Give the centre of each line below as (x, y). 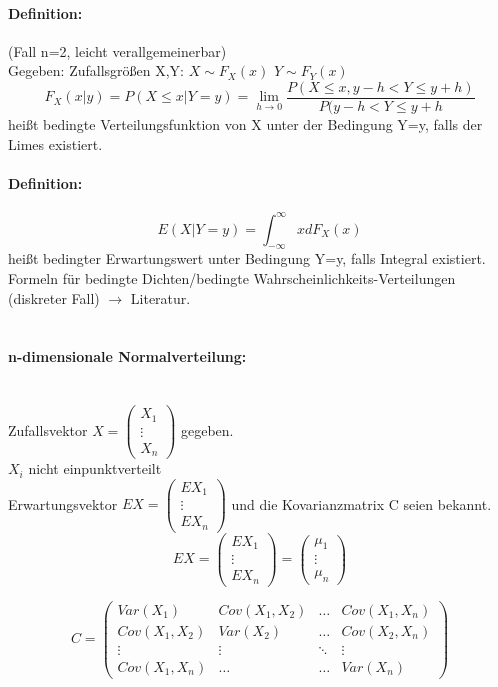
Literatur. (160, 297)
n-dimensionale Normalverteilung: (127, 356)
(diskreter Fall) (54, 297)
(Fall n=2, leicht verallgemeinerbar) (117, 50)
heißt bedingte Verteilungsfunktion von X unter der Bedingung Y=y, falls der (245, 124)
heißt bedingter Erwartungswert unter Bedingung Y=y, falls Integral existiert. (247, 258)
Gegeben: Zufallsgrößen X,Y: (96, 70)
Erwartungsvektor (63, 503)
